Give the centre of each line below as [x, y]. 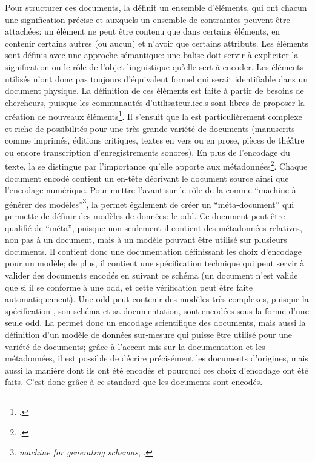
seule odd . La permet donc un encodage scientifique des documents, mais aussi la [155, 322]
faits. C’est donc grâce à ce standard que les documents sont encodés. [134, 382]
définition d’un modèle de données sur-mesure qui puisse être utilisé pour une [148, 334]
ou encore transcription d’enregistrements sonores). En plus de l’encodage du [148, 152]
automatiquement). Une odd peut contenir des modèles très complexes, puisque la [157, 299]
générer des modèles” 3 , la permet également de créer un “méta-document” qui [150, 203]
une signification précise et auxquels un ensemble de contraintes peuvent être [148, 19]
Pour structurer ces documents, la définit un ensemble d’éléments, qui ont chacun [156, 7]
